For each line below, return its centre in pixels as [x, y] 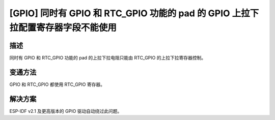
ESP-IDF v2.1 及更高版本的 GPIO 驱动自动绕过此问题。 [66, 111]
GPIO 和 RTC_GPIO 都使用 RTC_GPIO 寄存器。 [57, 84]
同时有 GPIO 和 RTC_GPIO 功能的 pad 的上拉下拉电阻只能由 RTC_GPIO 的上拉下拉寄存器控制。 [108, 57]
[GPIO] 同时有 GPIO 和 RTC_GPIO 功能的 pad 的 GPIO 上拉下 [134, 13]
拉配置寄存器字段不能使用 [63, 27]
